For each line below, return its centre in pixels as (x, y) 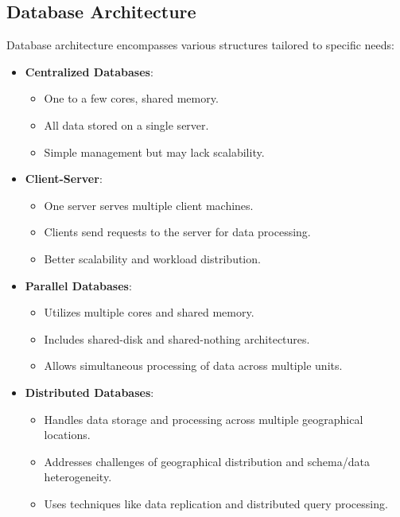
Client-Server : (64, 179)
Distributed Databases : (89, 392)
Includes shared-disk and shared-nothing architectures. (177, 338)
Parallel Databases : (78, 285)
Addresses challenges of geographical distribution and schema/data (207, 461)
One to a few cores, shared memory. (131, 98)
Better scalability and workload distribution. (152, 258)
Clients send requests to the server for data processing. (177, 232)
